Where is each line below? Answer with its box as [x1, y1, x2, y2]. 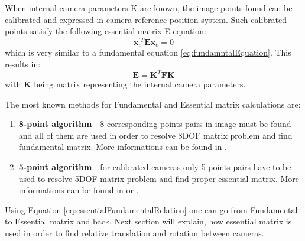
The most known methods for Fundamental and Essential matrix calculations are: [5, 97, 301, 110]
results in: [5, 57, 41, 70]
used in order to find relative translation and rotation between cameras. [5, 226, 264, 239]
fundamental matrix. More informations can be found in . [18, 141, 228, 153]
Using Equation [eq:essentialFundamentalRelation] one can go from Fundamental [5, 203, 298, 216]
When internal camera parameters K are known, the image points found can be [5, 2, 293, 14]
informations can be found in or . [18, 184, 139, 196]
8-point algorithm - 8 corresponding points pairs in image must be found [18, 118, 291, 130]
